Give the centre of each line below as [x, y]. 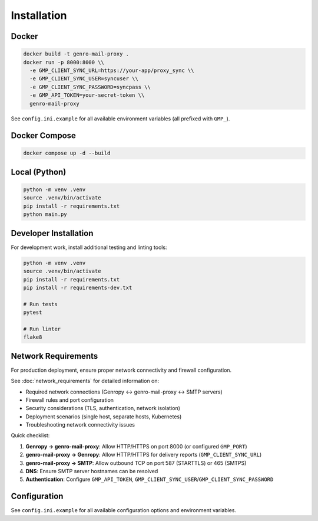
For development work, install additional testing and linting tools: [89, 247]
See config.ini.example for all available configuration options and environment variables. [124, 510]
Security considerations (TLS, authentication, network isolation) [103, 408]
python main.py [45, 214]
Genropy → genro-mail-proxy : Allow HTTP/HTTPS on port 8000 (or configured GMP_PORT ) [136, 446]
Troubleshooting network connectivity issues [80, 425]
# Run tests [41, 304]
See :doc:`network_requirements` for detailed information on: [85, 381]
